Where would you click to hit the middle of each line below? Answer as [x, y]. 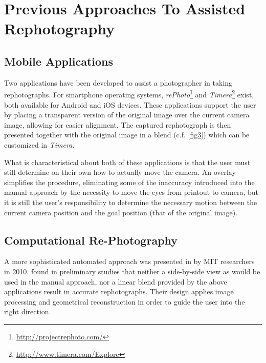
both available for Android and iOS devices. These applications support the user [130, 104]
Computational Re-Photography [91, 240]
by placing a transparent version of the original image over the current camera [127, 115]
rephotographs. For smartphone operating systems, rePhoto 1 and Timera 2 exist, [129, 94]
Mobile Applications [59, 61]
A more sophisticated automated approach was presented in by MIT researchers [129, 261]
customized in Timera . [39, 144]
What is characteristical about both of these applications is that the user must [127, 162]
